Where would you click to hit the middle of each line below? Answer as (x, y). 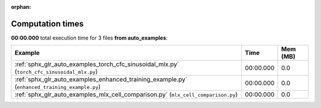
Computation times (47, 24)
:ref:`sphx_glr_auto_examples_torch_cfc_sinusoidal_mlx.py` (97, 64)
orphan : (21, 7)
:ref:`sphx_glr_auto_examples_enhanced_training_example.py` (101, 80)
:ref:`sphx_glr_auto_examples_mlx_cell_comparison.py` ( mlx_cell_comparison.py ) (126, 94)
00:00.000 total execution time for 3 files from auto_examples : (89, 38)
